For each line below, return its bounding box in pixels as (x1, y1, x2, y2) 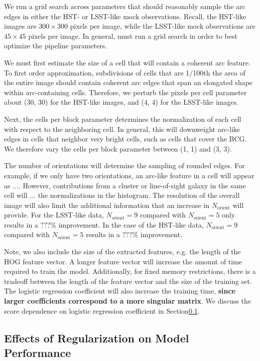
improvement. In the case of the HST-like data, (58, 219, 204, 230)
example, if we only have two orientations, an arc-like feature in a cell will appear (4, 170, 254, 180)
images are (4, 21, 37, 31)
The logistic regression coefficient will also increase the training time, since (4, 285, 236, 296)
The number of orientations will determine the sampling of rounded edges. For (4, 160, 245, 171)
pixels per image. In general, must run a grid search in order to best (28, 30, 237, 41)
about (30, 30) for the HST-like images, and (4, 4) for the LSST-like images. (4, 97, 239, 107)
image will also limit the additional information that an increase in (4, 199, 209, 210)
